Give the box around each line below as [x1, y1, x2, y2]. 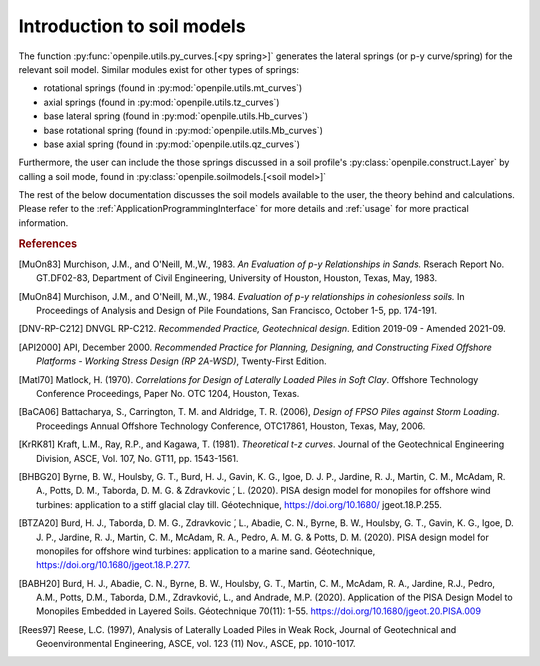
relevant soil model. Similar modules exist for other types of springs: [18, 63, 300, 75]
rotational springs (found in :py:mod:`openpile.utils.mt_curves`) [43, 82, 303, 94]
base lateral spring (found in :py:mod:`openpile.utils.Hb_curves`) [43, 110, 309, 122]
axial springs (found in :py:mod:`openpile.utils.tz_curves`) [43, 96, 280, 108]
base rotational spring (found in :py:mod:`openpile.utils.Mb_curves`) [43, 124, 324, 136]
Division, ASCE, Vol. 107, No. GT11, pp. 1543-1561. [36, 452, 239, 464]
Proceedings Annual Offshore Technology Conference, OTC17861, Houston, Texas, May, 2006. [36, 420, 426, 432]
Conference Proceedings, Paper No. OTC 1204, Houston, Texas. [36, 388, 300, 400]
